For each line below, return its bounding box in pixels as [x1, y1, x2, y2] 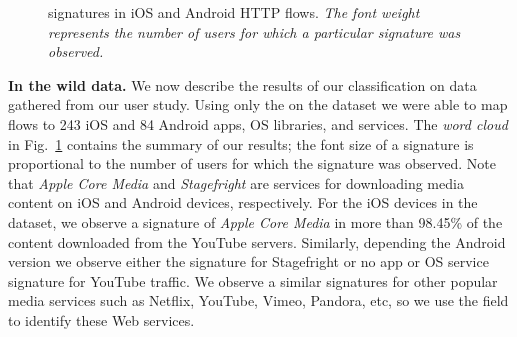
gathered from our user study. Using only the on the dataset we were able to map [8, 94, 508, 115]
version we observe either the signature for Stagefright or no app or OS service [8, 251, 489, 272]
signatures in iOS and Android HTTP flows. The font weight [48, 2, 420, 22]
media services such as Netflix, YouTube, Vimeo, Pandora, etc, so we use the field [8, 290, 509, 311]
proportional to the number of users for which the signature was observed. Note [8, 153, 496, 174]
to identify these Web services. [8, 309, 195, 330]
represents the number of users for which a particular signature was [48, 21, 461, 42]
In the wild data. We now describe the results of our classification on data [8, 74, 477, 95]
